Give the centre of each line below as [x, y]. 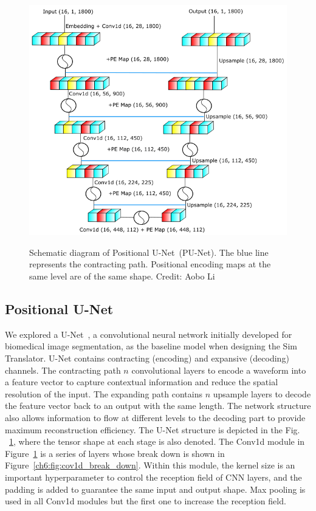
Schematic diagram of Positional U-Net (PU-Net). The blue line [149, 252]
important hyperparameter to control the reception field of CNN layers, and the [153, 477]
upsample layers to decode [262, 393]
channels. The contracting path [63, 370]
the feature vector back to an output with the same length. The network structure [158, 406]
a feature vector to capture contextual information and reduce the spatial [142, 382]
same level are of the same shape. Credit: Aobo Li [122, 276]
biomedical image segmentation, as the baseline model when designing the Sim [151, 346]
